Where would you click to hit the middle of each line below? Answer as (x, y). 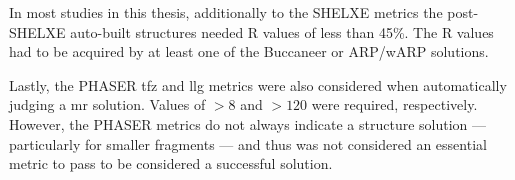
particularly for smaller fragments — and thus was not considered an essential (248, 143)
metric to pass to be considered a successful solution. (171, 163)
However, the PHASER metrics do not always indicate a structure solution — (248, 123)
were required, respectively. (394, 104)
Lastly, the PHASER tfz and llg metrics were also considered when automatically (258, 84)
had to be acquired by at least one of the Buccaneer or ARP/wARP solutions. (249, 51)
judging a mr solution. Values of (107, 104)
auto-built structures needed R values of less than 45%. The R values (282, 31)
